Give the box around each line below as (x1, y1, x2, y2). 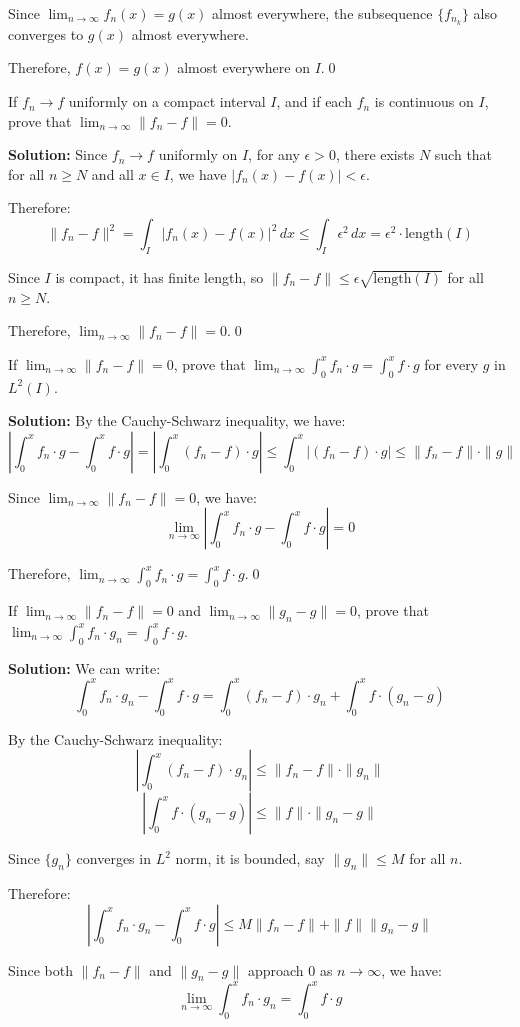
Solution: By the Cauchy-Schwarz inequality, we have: (8, 410, 346, 431)
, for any (248, 144, 300, 165)
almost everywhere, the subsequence (212, 3, 433, 23)
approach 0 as (247, 959, 333, 980)
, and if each (276, 91, 352, 112)
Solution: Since (8, 144, 108, 165)
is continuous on (374, 91, 474, 112)
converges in (76, 848, 151, 869)
